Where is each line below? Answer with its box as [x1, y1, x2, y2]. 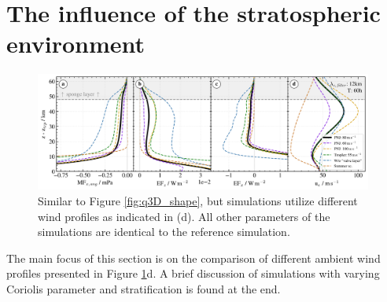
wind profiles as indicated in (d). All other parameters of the [38, 208, 330, 224]
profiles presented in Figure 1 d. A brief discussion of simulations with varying [6, 265, 380, 282]
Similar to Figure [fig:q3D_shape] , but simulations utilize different [38, 193, 358, 209]
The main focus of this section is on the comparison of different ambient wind [6, 249, 381, 266]
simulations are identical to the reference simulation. [38, 223, 290, 240]
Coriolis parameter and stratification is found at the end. [6, 281, 281, 297]
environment [6, 28, 146, 60]
